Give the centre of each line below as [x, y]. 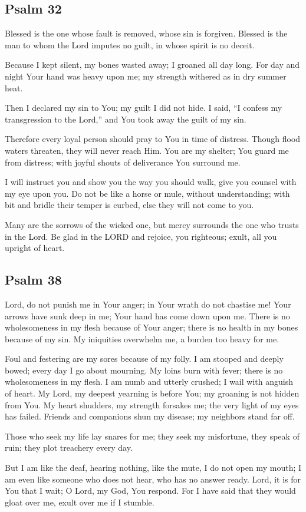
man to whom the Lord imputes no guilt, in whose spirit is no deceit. [130, 44]
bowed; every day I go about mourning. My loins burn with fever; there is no [144, 370]
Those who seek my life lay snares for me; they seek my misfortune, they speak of [152, 436]
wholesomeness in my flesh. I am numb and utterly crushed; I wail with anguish [149, 381]
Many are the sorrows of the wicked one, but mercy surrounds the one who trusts [152, 224]
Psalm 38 [33, 280]
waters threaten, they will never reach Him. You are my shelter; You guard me [147, 150]
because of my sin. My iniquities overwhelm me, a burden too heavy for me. [142, 338]
